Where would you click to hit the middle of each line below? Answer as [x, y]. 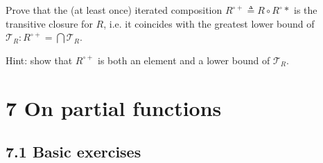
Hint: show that [39, 60]
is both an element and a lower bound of [184, 60]
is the [306, 10]
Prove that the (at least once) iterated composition [114, 10]
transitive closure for [49, 23]
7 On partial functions [114, 107]
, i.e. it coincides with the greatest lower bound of [209, 23]
